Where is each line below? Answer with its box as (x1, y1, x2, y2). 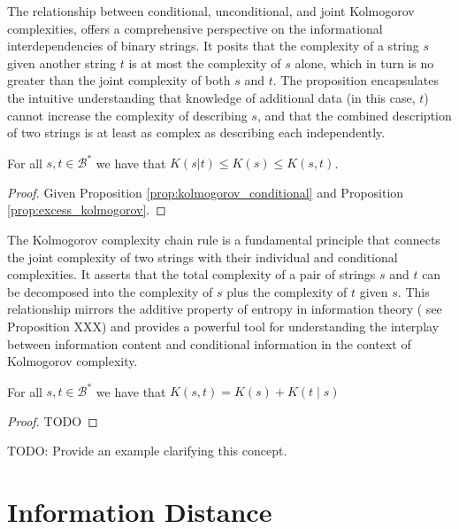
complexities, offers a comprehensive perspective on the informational (7, 19, 383, 37)
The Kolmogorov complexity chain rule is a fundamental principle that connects (7, 230, 440, 249)
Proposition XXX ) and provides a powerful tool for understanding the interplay (7, 317, 440, 335)
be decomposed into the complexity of (7, 282, 213, 300)
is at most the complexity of (128, 53, 281, 72)
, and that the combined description (256, 105, 452, 124)
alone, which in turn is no (295, 53, 434, 72)
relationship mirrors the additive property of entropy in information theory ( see (7, 300, 442, 318)
